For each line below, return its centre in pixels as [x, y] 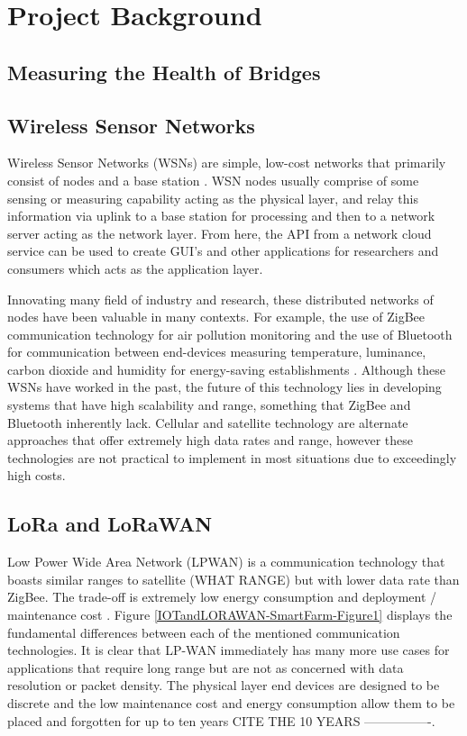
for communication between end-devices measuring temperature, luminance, [217, 352]
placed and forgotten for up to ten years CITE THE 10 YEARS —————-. [221, 720]
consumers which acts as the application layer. [135, 268]
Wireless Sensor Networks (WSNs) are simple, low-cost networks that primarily [227, 163]
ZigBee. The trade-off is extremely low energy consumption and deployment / [222, 597]
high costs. [37, 475]
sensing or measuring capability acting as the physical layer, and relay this [213, 198]
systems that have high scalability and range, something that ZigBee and [209, 405]
